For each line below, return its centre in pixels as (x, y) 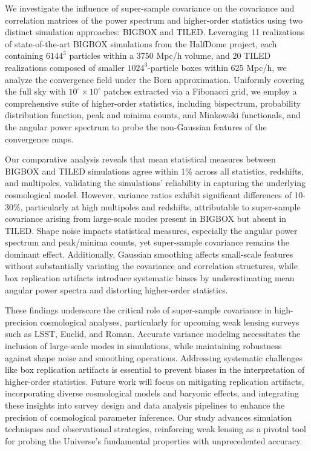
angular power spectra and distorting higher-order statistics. (116, 289)
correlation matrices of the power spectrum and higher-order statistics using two (154, 20)
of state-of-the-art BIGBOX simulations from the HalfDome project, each (141, 43)
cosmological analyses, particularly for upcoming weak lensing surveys (170, 322)
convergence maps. (39, 139)
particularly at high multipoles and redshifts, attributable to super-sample (163, 206)
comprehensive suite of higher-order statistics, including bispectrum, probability (153, 103)
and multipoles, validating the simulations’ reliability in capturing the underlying (155, 183)
